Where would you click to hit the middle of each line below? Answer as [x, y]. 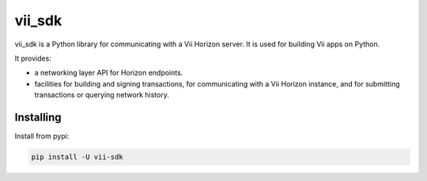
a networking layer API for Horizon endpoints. [109, 73]
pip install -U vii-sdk [77, 157]
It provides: [33, 58]
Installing [38, 117]
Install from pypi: [42, 136]
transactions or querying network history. [102, 95]
